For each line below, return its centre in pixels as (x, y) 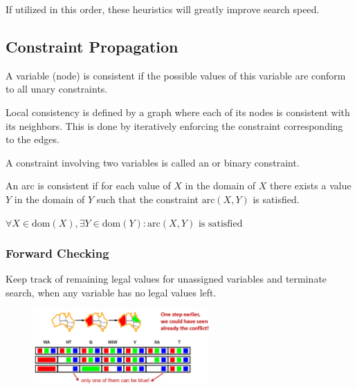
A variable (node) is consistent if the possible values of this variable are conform (176, 75)
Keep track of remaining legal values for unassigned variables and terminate (166, 279)
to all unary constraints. (57, 89)
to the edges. (33, 139)
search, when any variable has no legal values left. (111, 292)
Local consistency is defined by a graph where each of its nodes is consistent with (178, 112)
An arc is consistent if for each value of (88, 186)
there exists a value (311, 186)
